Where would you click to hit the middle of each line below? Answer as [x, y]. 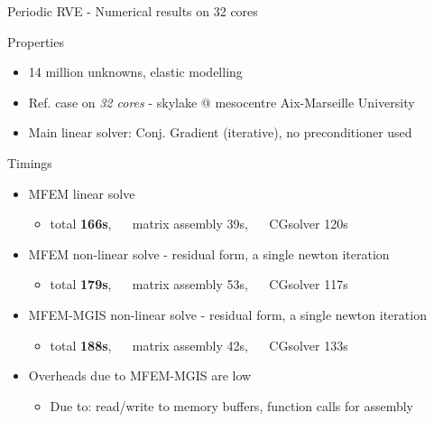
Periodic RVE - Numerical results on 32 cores [133, 11]
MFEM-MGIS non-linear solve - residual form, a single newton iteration [227, 314]
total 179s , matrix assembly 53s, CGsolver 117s [199, 284]
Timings [30, 162]
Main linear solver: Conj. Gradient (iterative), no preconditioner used [220, 132]
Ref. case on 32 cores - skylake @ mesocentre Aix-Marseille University [222, 102]
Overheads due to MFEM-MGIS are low [140, 375]
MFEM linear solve [82, 193]
